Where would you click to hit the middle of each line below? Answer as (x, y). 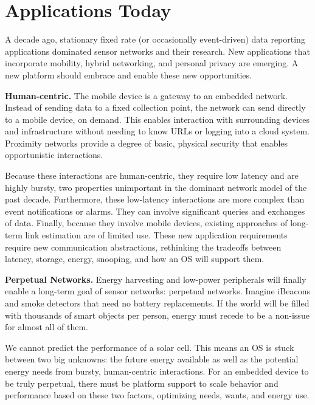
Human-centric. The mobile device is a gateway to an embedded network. (147, 95)
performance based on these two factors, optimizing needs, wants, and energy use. (157, 395)
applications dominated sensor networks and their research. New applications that (157, 51)
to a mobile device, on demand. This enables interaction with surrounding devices (157, 119)
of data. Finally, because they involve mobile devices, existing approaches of (146, 223)
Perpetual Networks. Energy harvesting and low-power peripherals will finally (156, 279)
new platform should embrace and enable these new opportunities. (128, 74)
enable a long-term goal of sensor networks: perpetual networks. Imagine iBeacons (158, 291)
